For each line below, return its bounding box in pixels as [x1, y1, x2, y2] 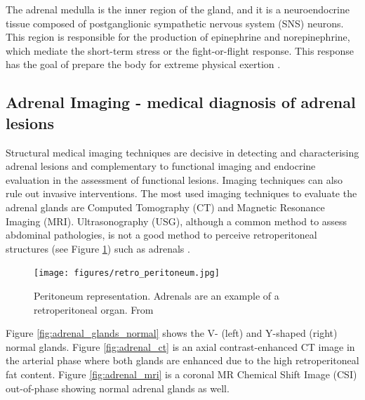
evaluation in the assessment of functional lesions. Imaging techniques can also [6, 172, 343, 187]
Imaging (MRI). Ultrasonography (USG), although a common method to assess [6, 213, 347, 228]
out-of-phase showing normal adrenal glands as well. [6, 380, 230, 395]
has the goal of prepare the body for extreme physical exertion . [6, 57, 281, 72]
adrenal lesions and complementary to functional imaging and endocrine [6, 159, 316, 173]
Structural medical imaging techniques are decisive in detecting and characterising [6, 145, 359, 159]
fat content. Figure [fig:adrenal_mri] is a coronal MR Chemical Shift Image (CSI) [6, 366, 357, 381]
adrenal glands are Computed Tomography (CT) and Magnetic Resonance [6, 199, 325, 214]
